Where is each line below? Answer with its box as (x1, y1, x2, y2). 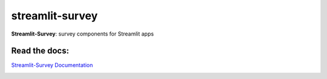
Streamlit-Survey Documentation (11, 62, 93, 69)
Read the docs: (11, 46, 70, 56)
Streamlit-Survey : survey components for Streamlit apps (11, 30, 154, 37)
